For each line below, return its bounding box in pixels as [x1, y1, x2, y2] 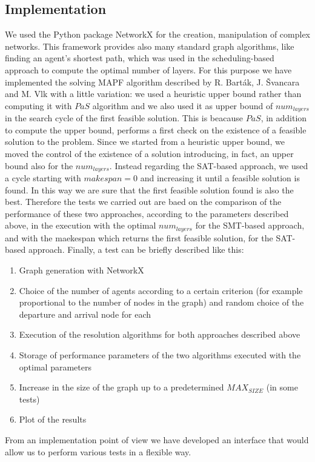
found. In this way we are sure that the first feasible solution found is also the [5, 183, 294, 196]
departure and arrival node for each [19, 307, 151, 320]
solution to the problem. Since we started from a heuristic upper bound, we [5, 135, 285, 148]
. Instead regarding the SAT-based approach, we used [109, 159, 308, 172]
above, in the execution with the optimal [5, 219, 156, 232]
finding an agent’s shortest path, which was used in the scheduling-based [5, 52, 274, 64]
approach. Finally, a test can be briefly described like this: [28, 243, 244, 256]
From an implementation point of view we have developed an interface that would [5, 434, 309, 446]
